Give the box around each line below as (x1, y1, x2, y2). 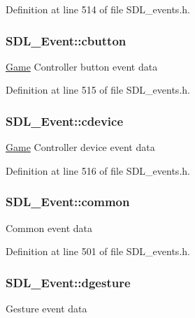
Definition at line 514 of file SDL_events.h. (6, 2, 190, 16)
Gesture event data (6, 301, 87, 316)
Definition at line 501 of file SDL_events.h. (6, 244, 190, 259)
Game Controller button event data (6, 59, 158, 73)
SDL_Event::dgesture (6, 273, 131, 291)
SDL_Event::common (6, 193, 130, 210)
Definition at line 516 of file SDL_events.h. (6, 163, 190, 178)
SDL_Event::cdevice (6, 112, 124, 129)
